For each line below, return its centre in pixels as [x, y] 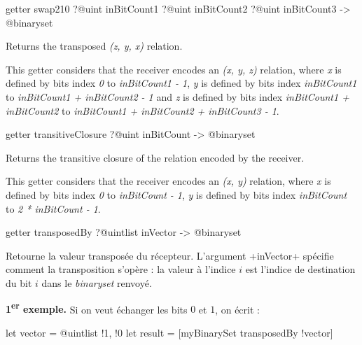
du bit [19, 282]
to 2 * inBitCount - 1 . [53, 208]
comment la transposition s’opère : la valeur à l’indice [121, 269]
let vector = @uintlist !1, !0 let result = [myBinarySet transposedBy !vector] [169, 332]
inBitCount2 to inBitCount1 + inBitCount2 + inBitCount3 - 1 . [142, 110]
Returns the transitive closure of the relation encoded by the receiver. [155, 157]
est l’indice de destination [300, 269]
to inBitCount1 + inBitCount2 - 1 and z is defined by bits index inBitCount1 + [177, 96]
